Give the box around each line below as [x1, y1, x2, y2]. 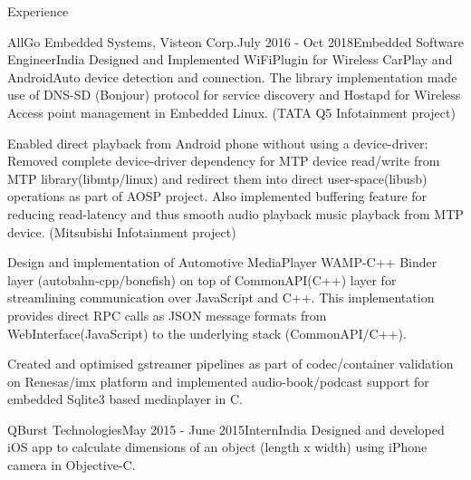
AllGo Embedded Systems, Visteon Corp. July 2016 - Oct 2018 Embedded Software [7, 32, 464, 51]
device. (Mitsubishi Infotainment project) [7, 222, 236, 241]
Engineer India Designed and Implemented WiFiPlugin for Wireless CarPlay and [7, 50, 453, 69]
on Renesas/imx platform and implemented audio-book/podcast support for [7, 371, 429, 390]
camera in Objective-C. [7, 456, 136, 475]
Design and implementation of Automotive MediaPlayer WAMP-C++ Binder [7, 253, 437, 272]
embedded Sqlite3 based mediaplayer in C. [7, 389, 243, 408]
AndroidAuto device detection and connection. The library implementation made [7, 67, 457, 86]
